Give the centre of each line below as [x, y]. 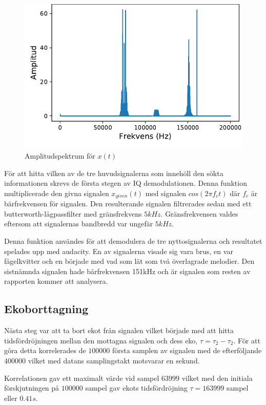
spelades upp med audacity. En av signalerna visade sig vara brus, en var [119, 251]
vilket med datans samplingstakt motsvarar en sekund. [114, 360]
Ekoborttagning [46, 309]
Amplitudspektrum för [60, 155]
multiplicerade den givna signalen [57, 193]
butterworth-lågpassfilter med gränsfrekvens [73, 213]
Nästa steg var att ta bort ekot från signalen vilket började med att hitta [119, 330]
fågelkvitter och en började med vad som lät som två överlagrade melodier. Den [129, 261]
